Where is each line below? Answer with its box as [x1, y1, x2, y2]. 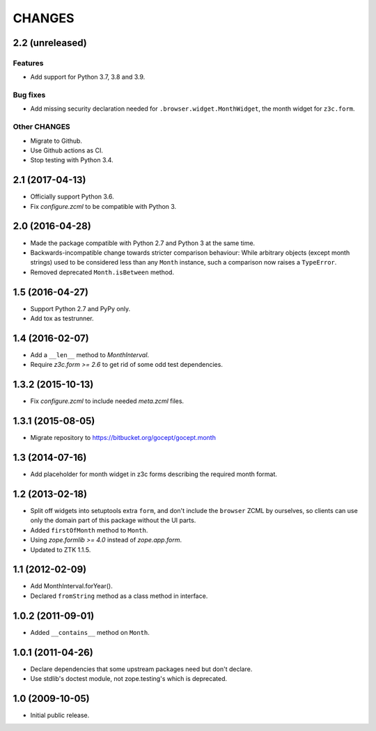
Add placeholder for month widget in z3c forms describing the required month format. [30, 470, 278, 478]
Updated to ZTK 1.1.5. [30, 545, 91, 553]
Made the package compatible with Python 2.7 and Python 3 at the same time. [30, 239, 256, 247]
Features [13, 58, 44, 68]
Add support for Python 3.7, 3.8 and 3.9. [30, 73, 146, 81]
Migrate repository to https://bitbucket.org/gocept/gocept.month [30, 434, 216, 442]
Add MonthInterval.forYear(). [30, 582, 113, 590]
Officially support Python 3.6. [30, 192, 114, 201]
